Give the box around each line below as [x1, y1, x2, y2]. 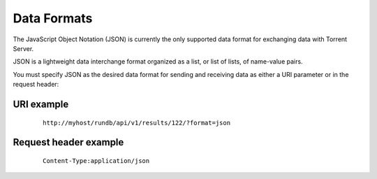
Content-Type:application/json [43, 157, 150, 164]
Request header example [13, 136, 124, 148]
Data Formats [13, 10, 93, 26]
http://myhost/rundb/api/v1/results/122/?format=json [43, 119, 230, 127]
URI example [13, 98, 69, 110]
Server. [13, 44, 34, 52]
